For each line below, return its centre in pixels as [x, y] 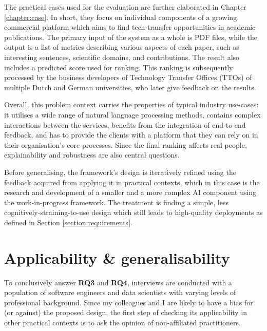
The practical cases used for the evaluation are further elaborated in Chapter [125, 7]
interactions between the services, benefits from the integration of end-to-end [125, 124]
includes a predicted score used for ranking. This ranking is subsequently [119, 67]
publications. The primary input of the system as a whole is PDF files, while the [131, 37]
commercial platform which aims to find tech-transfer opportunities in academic [130, 27]
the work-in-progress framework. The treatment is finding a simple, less [116, 202]
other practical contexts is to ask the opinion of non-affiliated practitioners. [122, 322]
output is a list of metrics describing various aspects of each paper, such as [122, 47]
